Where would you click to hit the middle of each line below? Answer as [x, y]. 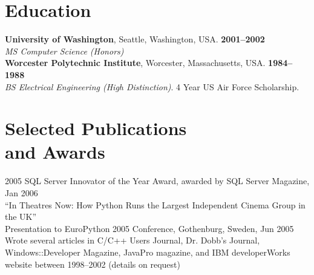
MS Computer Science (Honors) [64, 51]
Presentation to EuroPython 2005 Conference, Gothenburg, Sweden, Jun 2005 [149, 228]
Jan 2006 [21, 193]
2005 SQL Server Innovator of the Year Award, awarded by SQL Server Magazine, [157, 181]
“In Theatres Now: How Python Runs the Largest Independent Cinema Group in [155, 204]
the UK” [21, 217]
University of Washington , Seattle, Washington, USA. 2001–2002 [135, 39]
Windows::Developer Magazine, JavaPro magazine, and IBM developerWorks [148, 252]
